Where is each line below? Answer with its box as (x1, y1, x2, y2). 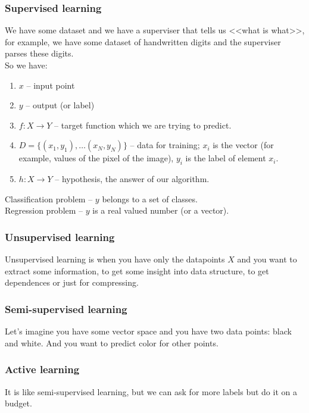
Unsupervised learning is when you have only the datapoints (5, 253, 225, 265)
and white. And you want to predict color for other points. (5, 336, 219, 349)
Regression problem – (5, 204, 83, 217)
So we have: (5, 59, 48, 71)
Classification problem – (5, 192, 93, 205)
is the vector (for (213, 139, 274, 151)
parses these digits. (5, 47, 74, 60)
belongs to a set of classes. (102, 192, 198, 205)
